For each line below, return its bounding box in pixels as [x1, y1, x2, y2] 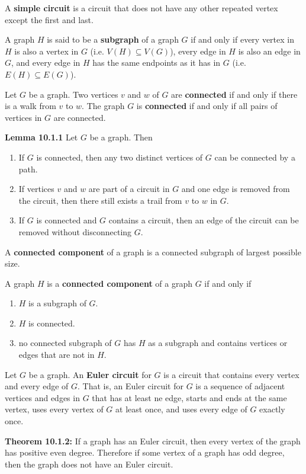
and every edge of [5, 380, 69, 392]
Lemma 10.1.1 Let [5, 131, 78, 143]
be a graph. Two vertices [28, 88, 118, 100]
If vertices [18, 182, 54, 195]
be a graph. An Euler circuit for [28, 368, 152, 380]
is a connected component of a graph [47, 277, 192, 289]
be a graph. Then [89, 131, 153, 143]
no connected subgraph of [18, 337, 112, 349]
